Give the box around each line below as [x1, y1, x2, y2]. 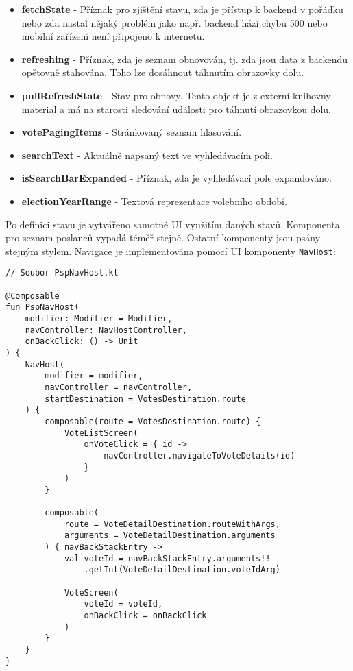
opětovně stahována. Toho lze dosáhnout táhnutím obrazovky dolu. [21, 65, 304, 80]
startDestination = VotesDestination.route [45, 393, 246, 404]
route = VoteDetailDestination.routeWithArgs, [64, 519, 280, 529]
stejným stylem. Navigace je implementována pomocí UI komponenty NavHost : [5, 243, 336, 258]
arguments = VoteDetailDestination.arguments [64, 530, 276, 541]
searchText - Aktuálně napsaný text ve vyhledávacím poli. [21, 147, 273, 162]
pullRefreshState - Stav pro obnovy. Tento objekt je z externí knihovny [21, 88, 331, 102]
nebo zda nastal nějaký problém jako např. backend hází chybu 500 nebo [21, 15, 328, 29]
